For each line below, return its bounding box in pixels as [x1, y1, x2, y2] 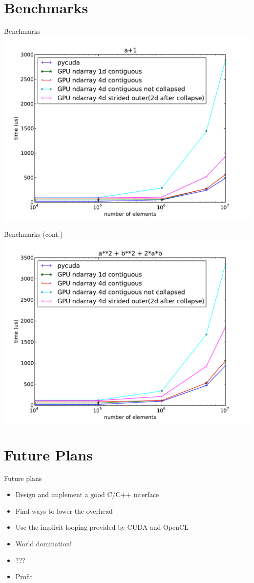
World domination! [15, 539, 72, 548]
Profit [15, 571, 33, 582]
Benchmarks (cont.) [4, 229, 63, 239]
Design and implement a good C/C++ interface [15, 489, 159, 500]
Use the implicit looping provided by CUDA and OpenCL [15, 522, 189, 532]
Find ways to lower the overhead [15, 505, 113, 516]
